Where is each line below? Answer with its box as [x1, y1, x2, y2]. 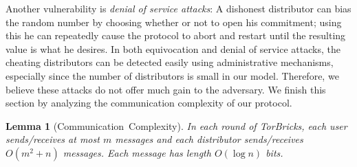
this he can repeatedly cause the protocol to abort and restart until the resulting [6, 28, 346, 43]
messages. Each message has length [63, 145, 211, 159]
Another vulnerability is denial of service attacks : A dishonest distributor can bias [6, 1, 351, 15]
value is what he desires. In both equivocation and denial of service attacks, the [6, 41, 340, 56]
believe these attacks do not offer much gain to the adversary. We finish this [6, 82, 326, 96]
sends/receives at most [6, 132, 100, 146]
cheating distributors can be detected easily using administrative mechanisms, [6, 55, 334, 69]
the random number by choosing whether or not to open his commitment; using [6, 14, 342, 29]
